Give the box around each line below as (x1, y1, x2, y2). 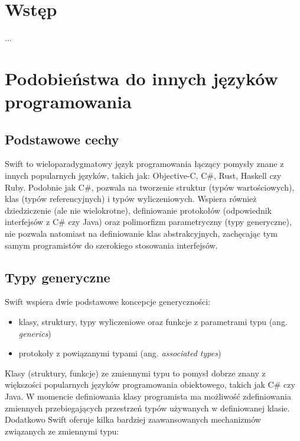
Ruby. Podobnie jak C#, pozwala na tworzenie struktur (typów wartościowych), (5, 181, 295, 193)
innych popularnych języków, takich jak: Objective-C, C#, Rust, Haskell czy (5, 169, 282, 182)
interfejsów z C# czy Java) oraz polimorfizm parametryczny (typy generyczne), (5, 215, 292, 228)
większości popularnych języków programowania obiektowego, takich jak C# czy (5, 378, 295, 391)
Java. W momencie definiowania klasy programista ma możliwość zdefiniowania (5, 390, 292, 402)
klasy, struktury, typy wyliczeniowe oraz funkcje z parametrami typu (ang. (18, 316, 288, 328)
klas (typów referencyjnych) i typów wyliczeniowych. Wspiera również (5, 192, 257, 205)
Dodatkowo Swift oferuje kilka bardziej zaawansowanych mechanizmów (5, 413, 261, 426)
